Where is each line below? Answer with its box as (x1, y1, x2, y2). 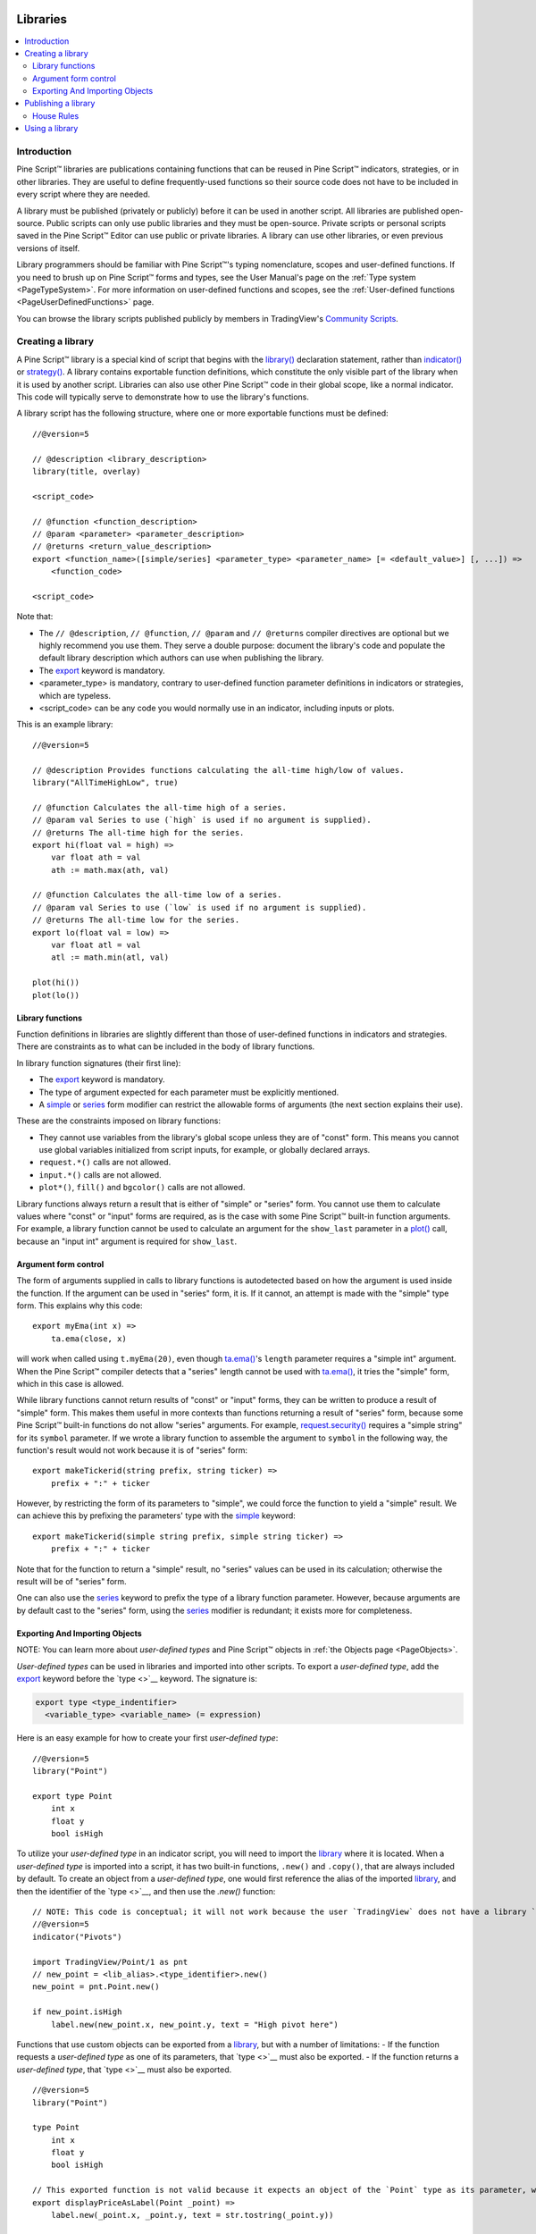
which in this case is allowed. (16, 1378, 124, 1389)
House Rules (32, 110, 80, 121)
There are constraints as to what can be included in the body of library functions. (16, 1041, 315, 1052)
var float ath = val (50, 852, 141, 862)
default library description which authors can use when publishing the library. (38, 652, 324, 663)
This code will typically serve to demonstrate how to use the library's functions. (16, 391, 310, 402)
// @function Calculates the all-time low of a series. (32, 890, 282, 900)
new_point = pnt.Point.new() (32, 1982, 160, 1992)
